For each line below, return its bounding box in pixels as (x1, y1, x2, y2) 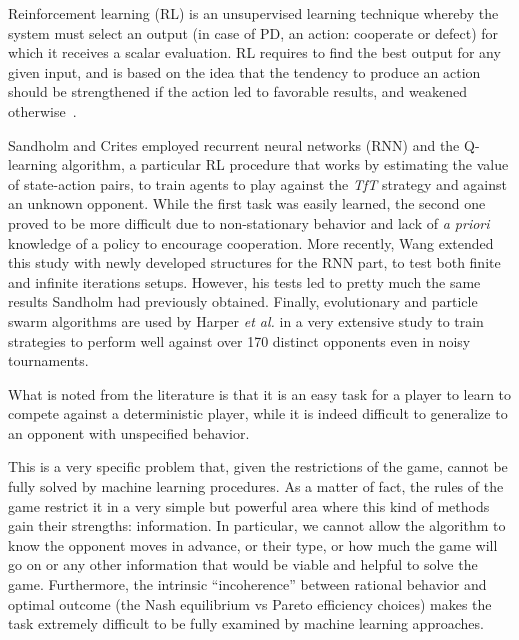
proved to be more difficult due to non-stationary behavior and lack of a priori (8, 212, 490, 233)
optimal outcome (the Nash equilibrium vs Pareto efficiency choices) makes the (8, 593, 492, 614)
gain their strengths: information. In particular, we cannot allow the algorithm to (8, 515, 506, 536)
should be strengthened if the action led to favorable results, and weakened (8, 81, 467, 102)
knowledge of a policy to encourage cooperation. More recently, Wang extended (8, 232, 494, 253)
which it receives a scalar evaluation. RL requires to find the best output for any (8, 42, 501, 63)
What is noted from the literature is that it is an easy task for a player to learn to (8, 383, 512, 404)
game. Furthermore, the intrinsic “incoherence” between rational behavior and (8, 574, 487, 595)
